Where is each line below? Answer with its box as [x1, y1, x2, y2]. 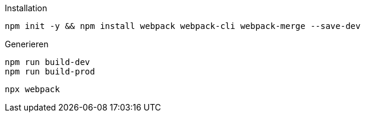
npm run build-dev [5, 57, 90, 67]
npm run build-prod [5, 67, 95, 76]
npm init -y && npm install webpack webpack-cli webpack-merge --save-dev [5, 21, 361, 31]
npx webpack [5, 84, 60, 94]
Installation [5, 3, 48, 13]
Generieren [5, 39, 49, 49]
